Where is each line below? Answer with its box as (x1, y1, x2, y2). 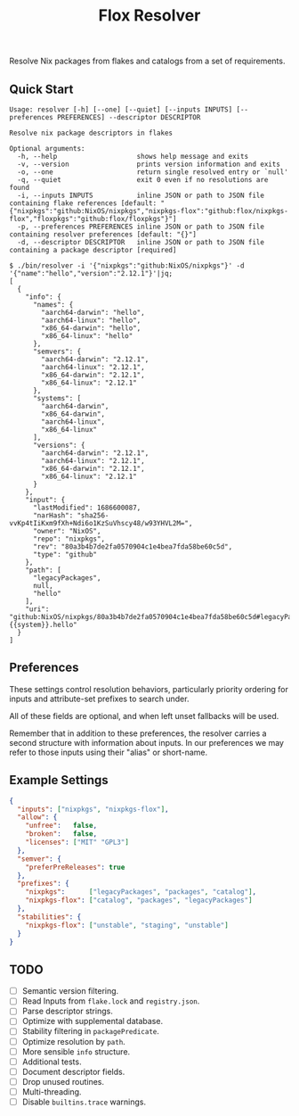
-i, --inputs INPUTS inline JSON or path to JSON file (17, 191, 265, 200)
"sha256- (77, 511, 109, 520)
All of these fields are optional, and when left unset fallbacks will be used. (9, 710, 279, 721)
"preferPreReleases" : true (25, 863, 125, 872)
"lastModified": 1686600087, (32, 503, 141, 512)
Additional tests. (21, 1056, 82, 1067)
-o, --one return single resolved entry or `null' (17, 168, 289, 177)
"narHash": (32, 511, 74, 520)
